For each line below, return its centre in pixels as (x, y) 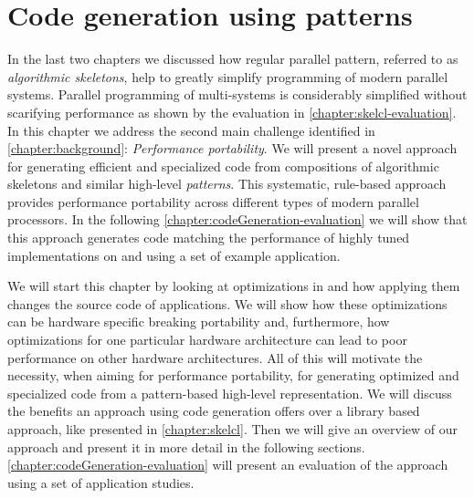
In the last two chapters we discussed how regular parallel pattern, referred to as (233, 59)
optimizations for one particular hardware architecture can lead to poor (207, 340)
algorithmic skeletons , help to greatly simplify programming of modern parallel (228, 76)
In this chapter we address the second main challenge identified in (191, 130)
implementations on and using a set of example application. (174, 255)
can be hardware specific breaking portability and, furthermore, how (199, 322)
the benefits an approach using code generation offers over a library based (214, 411)
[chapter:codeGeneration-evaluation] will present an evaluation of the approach (228, 465)
